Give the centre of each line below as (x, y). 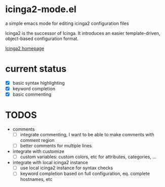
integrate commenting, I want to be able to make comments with (87, 135)
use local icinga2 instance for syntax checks (66, 168)
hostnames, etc (36, 179)
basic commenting (32, 94)
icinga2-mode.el (41, 9)
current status (36, 69)
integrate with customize (38, 152)
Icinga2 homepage (25, 48)
